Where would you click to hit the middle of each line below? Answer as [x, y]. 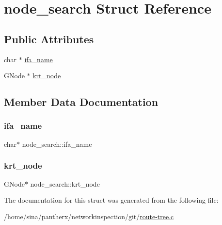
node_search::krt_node [65, 183]
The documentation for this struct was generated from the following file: [111, 200]
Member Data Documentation [81, 102]
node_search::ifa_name [57, 144]
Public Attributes [49, 39]
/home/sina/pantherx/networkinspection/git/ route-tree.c [89, 216]
